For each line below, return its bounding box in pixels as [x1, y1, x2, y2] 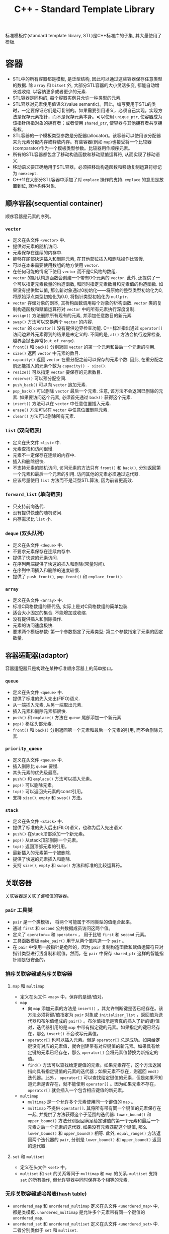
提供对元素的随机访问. [12, 243, 58, 250]
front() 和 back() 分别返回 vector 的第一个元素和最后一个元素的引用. [12, 344, 156, 350]
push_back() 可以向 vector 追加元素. [12, 381, 87, 388]
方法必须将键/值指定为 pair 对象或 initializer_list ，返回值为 [27, 1012, 159, 1018]
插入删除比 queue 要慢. [12, 763, 59, 769]
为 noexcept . [12, 170, 38, 177]
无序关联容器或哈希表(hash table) [5, 1190, 87, 1197]
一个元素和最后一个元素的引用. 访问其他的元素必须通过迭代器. [12, 471, 140, 477]
